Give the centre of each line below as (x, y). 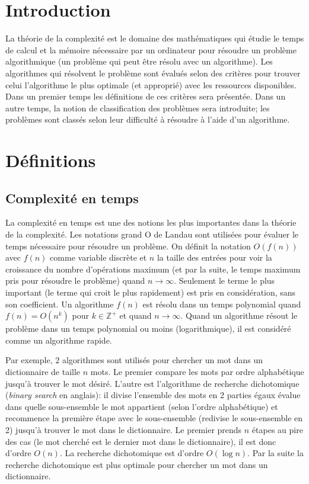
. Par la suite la (275, 453)
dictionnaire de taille (43, 371)
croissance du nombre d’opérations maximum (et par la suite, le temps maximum (153, 269)
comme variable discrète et (98, 257)
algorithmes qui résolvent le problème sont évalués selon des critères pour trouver (153, 73)
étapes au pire (277, 429)
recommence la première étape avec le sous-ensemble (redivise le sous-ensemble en (154, 418)
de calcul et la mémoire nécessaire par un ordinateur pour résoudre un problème (151, 49)
